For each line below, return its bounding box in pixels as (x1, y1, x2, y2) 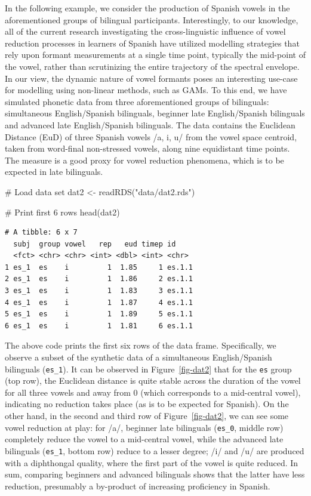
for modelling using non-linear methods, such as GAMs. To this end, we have (5, 84, 287, 96)
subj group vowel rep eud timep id (13, 239, 176, 248)
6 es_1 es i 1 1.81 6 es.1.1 (5, 321, 193, 330)
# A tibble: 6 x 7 (5, 228, 78, 237)
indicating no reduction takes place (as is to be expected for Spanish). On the (5, 398, 289, 410)
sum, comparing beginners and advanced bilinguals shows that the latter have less (5, 468, 305, 480)
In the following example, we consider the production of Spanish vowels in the (5, 2, 290, 14)
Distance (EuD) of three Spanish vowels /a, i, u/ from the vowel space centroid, (5, 130, 297, 143)
